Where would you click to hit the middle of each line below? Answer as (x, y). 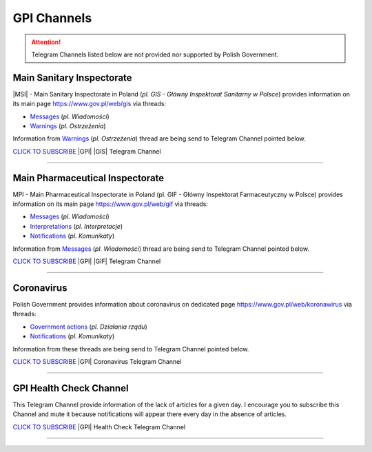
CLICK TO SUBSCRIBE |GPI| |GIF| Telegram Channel (87, 261)
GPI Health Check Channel (71, 388)
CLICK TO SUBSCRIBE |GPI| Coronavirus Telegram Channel (97, 361)
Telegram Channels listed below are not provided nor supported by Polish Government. (155, 54)
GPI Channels (52, 18)
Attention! (46, 42)
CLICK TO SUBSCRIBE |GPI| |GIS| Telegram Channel (87, 151)
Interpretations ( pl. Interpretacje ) (76, 226)
